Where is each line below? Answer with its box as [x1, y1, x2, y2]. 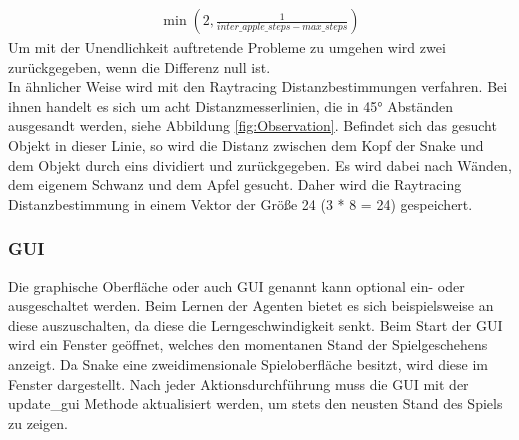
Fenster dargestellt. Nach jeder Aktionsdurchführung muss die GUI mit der [8, 373, 469, 394]
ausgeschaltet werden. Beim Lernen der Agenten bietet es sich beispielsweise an [8, 295, 494, 316]
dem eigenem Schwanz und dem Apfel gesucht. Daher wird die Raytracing [8, 174, 462, 195]
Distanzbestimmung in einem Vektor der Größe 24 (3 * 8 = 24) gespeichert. [8, 193, 473, 214]
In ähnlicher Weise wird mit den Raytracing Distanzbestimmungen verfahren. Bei [8, 76, 508, 97]
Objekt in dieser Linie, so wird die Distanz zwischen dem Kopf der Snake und [8, 135, 484, 155]
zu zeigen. [8, 412, 68, 433]
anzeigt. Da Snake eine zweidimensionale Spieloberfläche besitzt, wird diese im [8, 353, 488, 374]
